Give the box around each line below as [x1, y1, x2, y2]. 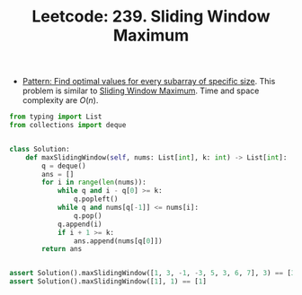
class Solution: [9, 144, 70, 153]
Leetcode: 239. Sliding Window [31, 6, 271, 27]
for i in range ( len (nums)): [41, 178, 147, 187]
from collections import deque [9, 121, 127, 130]
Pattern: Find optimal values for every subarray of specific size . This [22, 76, 276, 87]
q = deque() [41, 161, 87, 170]
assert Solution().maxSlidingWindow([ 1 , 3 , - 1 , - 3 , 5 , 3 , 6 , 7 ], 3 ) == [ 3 [9, 269, 296, 278]
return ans [41, 245, 83, 254]
